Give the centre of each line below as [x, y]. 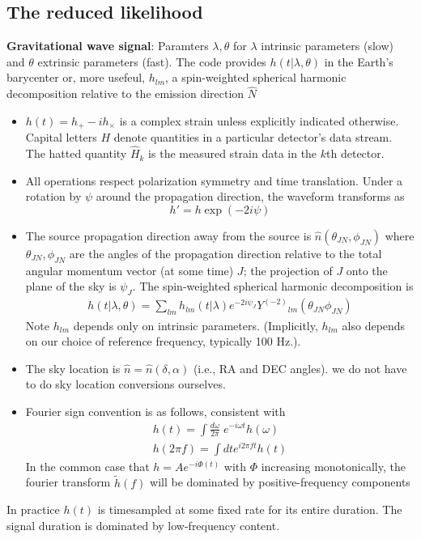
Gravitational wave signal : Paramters [108, 46]
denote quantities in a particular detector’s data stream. [253, 137]
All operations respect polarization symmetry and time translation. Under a [214, 180]
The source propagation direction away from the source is [168, 235]
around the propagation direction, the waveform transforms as [250, 196]
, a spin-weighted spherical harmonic [256, 77]
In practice [33, 509]
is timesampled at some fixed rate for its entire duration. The [250, 509]
